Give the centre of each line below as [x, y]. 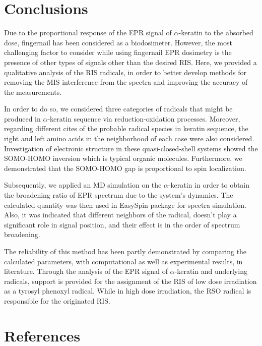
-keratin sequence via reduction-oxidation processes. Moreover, [144, 118]
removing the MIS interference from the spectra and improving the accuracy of [126, 82]
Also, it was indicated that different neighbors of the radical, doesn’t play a [120, 215]
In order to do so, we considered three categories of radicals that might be [118, 109]
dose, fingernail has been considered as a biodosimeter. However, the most [118, 42]
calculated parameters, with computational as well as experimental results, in [123, 261]
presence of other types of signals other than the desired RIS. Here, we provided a [130, 62]
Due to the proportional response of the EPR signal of [88, 33]
